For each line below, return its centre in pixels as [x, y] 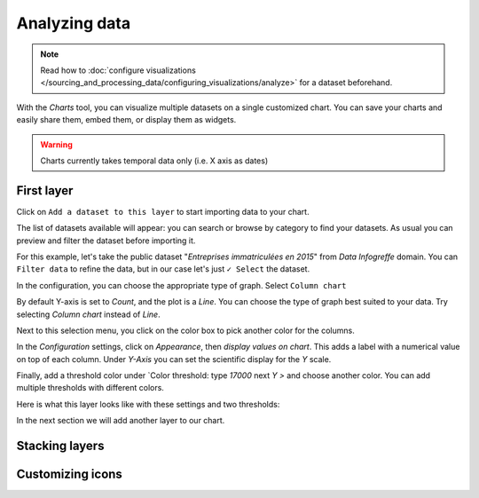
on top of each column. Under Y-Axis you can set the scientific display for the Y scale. [174, 359]
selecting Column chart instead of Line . [88, 314]
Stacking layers [60, 446]
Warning [56, 144]
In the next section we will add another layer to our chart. [121, 421]
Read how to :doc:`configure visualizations [118, 70]
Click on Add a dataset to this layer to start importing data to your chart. [163, 211]
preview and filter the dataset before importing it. [106, 241]
